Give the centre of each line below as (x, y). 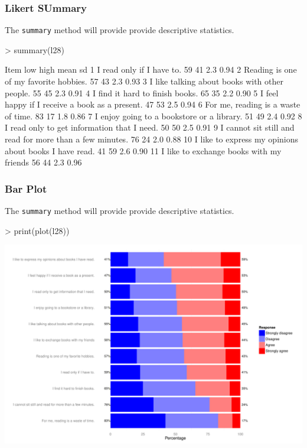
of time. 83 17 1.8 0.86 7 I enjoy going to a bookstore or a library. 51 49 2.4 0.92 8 (153, 116)
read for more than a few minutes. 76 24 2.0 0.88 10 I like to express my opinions (152, 139)
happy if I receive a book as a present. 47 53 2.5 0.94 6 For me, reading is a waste (153, 104)
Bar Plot (26, 188)
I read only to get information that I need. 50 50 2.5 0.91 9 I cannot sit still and (150, 127)
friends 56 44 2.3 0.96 (43, 162)
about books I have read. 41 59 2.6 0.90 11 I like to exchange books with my (143, 150)
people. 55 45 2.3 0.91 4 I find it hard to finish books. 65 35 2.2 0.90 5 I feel (142, 92)
